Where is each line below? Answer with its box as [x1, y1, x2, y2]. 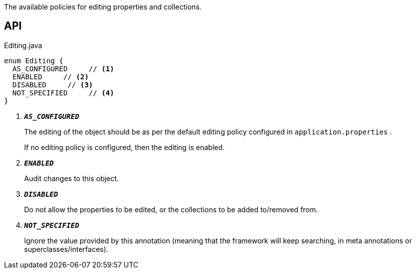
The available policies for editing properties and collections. [4, 3, 202, 11]
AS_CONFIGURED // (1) [12, 64, 115, 73]
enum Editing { [4, 56, 64, 65]
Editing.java [4, 41, 42, 50]
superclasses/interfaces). [24, 244, 109, 253]
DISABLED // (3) [12, 80, 93, 89]
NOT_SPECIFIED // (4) [12, 88, 115, 97]
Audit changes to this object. [24, 174, 119, 183]
